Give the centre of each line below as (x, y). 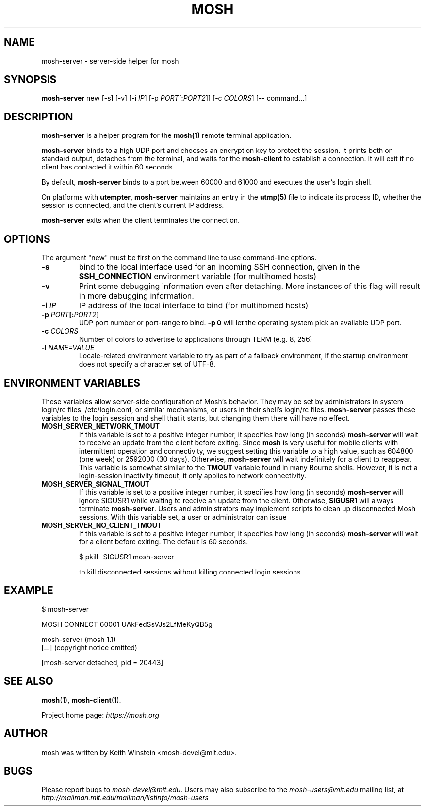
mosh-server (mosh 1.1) (79, 639)
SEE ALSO (29, 681)
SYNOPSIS (30, 80)
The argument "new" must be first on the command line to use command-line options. (179, 258)
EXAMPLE (29, 591)
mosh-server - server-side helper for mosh (110, 61)
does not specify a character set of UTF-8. (147, 364)
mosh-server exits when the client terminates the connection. (141, 220)
